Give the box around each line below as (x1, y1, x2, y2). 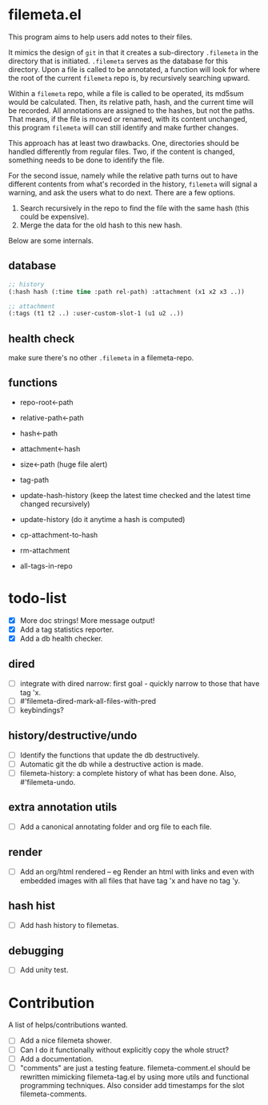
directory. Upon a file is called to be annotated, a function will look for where (8, 64, 261, 74)
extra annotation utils (8, 801, 118, 814)
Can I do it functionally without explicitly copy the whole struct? (19, 1045, 230, 1055)
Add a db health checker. (19, 633, 103, 643)
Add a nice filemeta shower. (19, 1035, 112, 1046)
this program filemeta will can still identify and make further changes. (8, 123, 238, 132)
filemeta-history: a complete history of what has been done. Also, (19, 768, 237, 778)
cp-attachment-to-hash (19, 530, 98, 540)
